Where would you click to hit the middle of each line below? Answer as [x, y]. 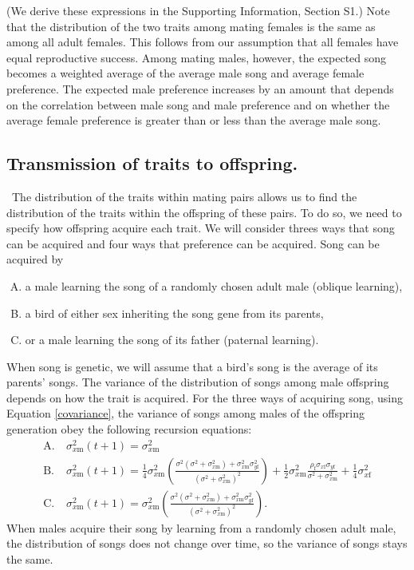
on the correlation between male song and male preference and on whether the [198, 104]
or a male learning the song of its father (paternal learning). [172, 340]
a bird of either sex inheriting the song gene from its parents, [174, 313]
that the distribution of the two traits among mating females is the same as [191, 26]
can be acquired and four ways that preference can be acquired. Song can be [193, 243]
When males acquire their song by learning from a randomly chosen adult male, [201, 527]
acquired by [35, 259]
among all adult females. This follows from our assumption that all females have [203, 42]
